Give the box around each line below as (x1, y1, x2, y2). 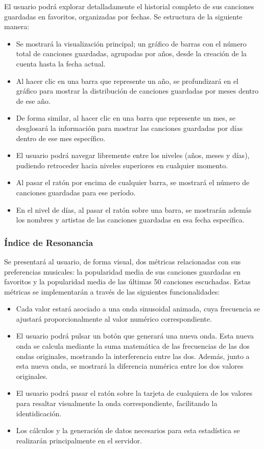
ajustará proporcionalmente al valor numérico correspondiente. (16, 313, 212, 324)
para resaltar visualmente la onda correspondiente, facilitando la (16, 398, 218, 409)
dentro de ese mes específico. (16, 132, 106, 143)
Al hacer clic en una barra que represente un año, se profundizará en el (16, 75, 238, 86)
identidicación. (16, 408, 62, 418)
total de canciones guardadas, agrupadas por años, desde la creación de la (16, 48, 247, 59)
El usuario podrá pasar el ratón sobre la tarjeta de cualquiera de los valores (16, 388, 253, 398)
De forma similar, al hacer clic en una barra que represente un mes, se (16, 113, 236, 123)
